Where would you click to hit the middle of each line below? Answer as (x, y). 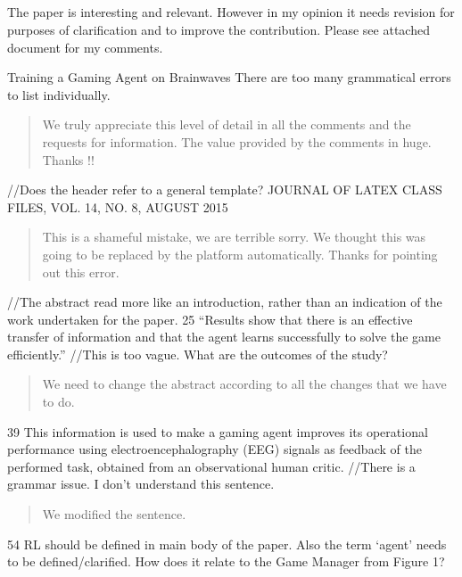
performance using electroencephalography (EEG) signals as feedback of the (214, 449)
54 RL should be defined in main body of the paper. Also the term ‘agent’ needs (227, 544)
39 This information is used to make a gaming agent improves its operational (218, 431)
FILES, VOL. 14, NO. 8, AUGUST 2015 (118, 206)
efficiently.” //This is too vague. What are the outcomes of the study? (198, 354)
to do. (58, 402)
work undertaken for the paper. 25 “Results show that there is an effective (210, 319)
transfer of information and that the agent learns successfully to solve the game (224, 337)
